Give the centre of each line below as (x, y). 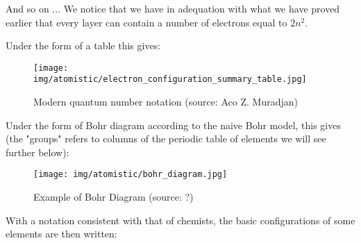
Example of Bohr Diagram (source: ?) (114, 197)
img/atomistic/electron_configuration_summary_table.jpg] (170, 79)
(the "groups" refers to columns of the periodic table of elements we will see (166, 139)
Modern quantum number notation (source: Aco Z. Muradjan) (166, 102)
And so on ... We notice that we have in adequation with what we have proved (173, 8)
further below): (37, 152)
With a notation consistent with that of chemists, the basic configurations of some (180, 220)
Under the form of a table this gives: (83, 45)
